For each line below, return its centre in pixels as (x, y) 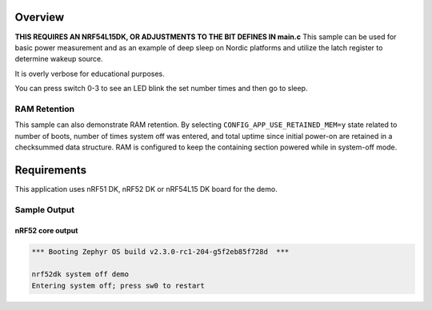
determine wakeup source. (59, 59)
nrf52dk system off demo (80, 274)
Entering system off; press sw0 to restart (118, 285)
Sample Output (45, 209)
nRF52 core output (46, 231)
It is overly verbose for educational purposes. (90, 74)
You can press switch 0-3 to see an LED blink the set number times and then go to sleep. (161, 89)
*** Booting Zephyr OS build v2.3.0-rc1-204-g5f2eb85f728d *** (160, 252)
